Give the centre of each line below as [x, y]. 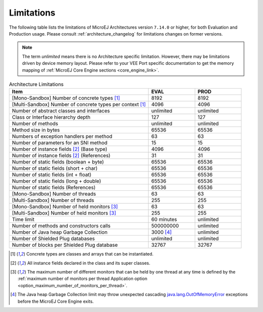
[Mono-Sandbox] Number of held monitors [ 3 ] [65, 207]
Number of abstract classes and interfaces [61, 111]
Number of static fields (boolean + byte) [58, 162]
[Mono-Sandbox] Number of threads [54, 194]
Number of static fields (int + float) [52, 175]
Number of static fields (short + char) [55, 168]
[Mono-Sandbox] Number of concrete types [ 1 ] [66, 98]
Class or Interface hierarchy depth [51, 117]
